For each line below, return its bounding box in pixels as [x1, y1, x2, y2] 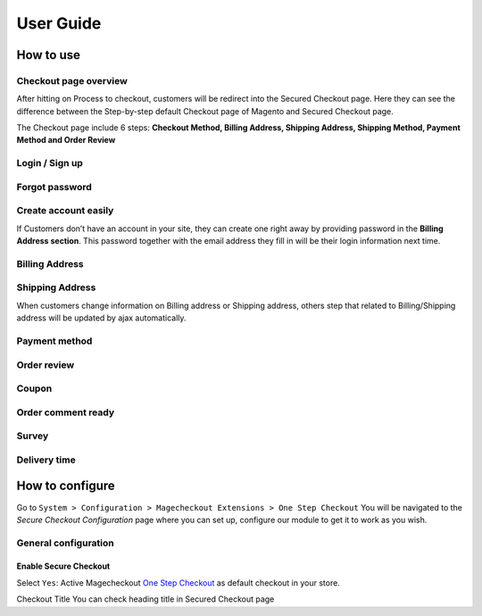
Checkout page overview [16, 74, 129, 87]
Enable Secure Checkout [16, 561, 111, 571]
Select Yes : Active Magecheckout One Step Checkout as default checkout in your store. [16, 577, 341, 588]
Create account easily [16, 204, 114, 217]
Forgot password [16, 180, 93, 193]
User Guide [16, 13, 102, 33]
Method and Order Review [16, 135, 116, 146]
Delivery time [16, 454, 76, 466]
